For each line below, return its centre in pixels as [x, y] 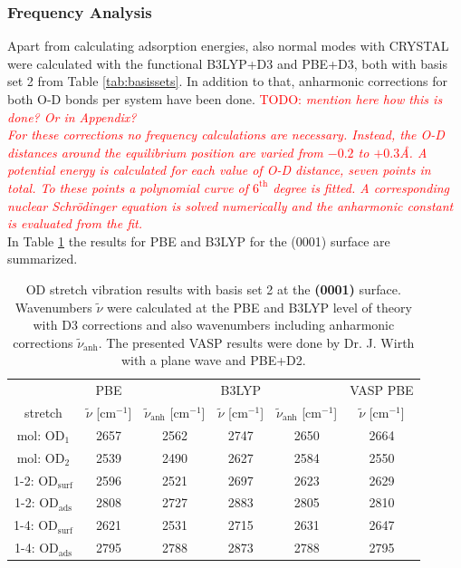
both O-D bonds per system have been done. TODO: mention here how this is [225, 99]
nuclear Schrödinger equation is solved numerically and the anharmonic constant [230, 205]
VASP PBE [382, 390]
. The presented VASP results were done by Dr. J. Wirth [256, 342]
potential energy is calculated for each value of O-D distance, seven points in [219, 170]
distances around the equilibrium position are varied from [165, 152]
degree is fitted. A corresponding [361, 187]
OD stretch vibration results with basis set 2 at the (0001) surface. [213, 289]
